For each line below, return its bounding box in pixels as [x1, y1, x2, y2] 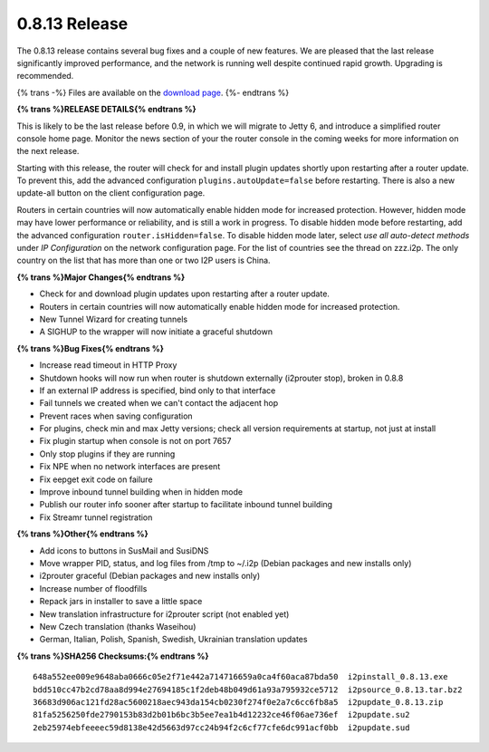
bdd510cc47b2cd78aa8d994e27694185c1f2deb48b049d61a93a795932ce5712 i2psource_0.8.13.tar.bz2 [33, 684, 463, 695]
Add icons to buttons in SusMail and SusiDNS [39, 545, 209, 556]
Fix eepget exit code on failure [39, 474, 153, 485]
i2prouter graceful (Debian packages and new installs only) [39, 571, 261, 582]
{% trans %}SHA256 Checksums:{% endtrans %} [16, 651, 209, 661]
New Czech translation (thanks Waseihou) [39, 621, 197, 631]
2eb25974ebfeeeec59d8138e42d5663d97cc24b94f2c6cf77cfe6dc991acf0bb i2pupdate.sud [33, 722, 410, 733]
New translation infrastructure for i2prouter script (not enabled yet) [39, 608, 290, 620]
